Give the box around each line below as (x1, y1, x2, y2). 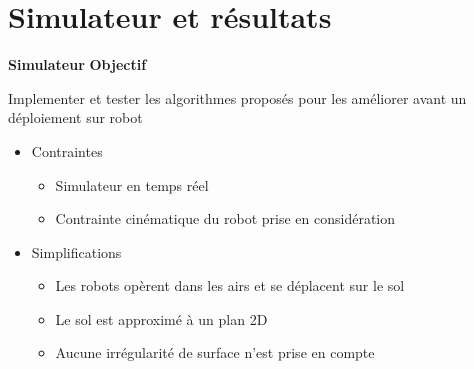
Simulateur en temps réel (55, 174, 209, 195)
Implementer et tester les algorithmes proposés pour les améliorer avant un (8, 87, 467, 108)
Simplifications (31, 241, 122, 262)
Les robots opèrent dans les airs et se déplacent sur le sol (55, 275, 405, 296)
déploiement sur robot (8, 107, 143, 128)
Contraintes (31, 140, 103, 161)
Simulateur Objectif (8, 54, 147, 75)
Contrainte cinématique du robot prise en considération (55, 208, 396, 229)
